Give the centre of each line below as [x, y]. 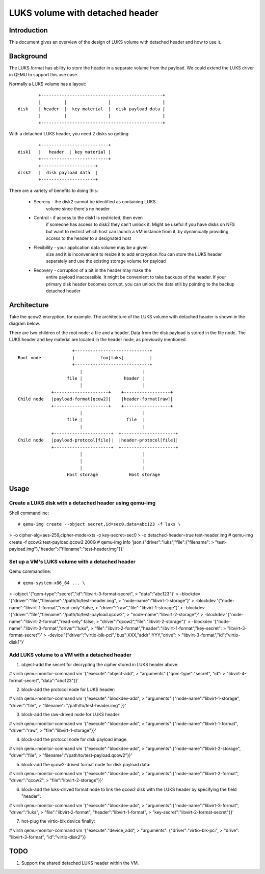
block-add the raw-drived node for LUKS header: [71, 715]
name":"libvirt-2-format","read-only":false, [52, 621]
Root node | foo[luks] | [85, 358]
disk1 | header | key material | [65, 152]
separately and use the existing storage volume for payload [106, 261]
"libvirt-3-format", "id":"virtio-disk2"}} [47, 837]
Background [28, 56]
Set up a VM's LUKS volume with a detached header [72, 562]
